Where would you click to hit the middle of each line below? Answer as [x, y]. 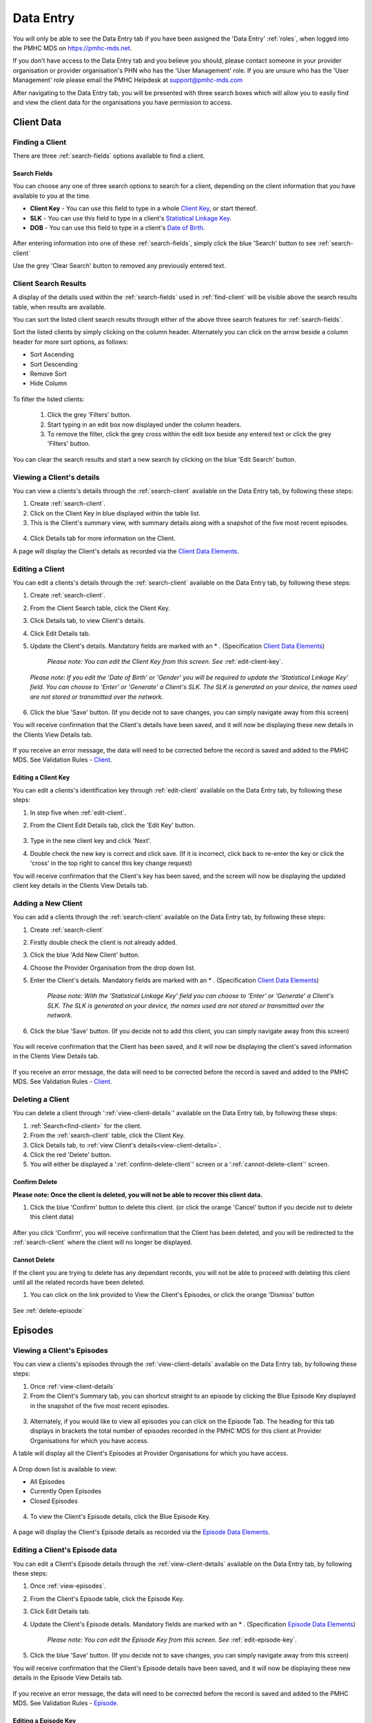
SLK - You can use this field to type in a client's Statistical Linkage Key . [131, 218]
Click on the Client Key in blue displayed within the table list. [115, 513]
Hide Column [49, 383]
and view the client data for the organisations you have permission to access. [122, 102]
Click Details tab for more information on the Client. [103, 538]
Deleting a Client [41, 1099]
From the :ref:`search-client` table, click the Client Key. [107, 1135]
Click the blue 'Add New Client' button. [85, 955]
